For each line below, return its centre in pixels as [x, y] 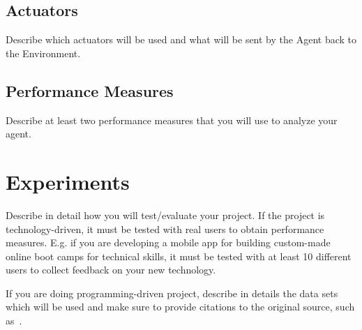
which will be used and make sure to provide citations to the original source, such [180, 307]
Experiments [68, 181]
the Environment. [43, 53]
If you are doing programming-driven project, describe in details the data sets [172, 293]
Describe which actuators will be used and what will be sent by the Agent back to [181, 39]
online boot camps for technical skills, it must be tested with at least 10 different [179, 256]
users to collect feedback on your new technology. [111, 270]
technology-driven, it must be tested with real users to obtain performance [165, 228]
